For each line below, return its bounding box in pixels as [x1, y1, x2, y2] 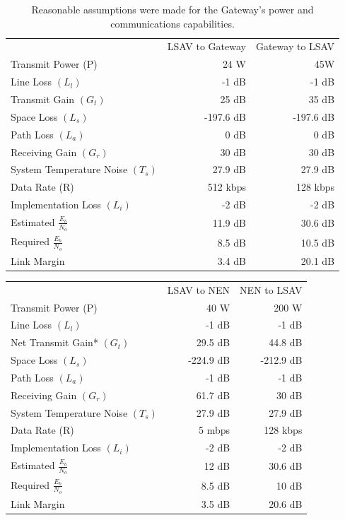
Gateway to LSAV [255, 39, 335, 54]
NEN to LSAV [240, 282, 303, 297]
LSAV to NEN [167, 282, 230, 297]
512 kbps [207, 179, 246, 194]
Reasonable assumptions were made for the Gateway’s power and [31, 2, 314, 16]
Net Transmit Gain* [11, 335, 98, 350]
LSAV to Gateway [167, 39, 246, 54]
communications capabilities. [110, 16, 235, 30]
